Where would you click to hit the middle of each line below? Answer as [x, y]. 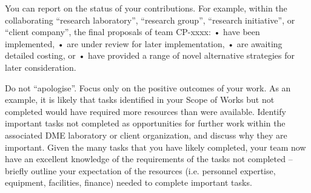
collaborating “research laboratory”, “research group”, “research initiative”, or [150, 20]
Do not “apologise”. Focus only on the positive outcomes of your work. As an [148, 87]
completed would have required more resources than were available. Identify [145, 111]
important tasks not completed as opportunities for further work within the [145, 123]
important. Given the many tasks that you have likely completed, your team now [155, 147]
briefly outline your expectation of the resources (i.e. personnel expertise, [140, 170]
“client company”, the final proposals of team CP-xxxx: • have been [132, 32]
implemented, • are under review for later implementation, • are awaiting [144, 43]
